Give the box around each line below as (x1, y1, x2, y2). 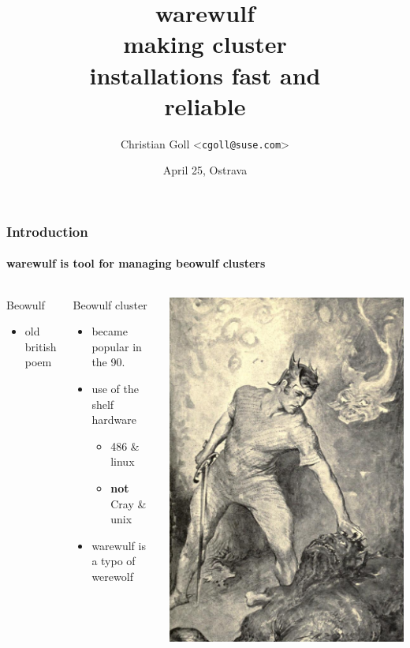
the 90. (91, 354, 125, 370)
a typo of (91, 552, 136, 569)
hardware (91, 411, 136, 428)
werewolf (91, 567, 133, 584)
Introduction (6, 221, 88, 241)
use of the (91, 380, 139, 397)
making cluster (123, 28, 287, 60)
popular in (91, 338, 142, 354)
